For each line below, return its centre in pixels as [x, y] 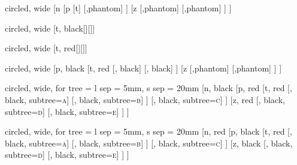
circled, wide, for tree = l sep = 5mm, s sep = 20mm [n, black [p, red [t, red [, [148, 88]
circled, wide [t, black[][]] [50, 28]
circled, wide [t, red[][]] [46, 48]
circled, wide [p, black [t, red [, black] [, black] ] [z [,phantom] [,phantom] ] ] [143, 68]
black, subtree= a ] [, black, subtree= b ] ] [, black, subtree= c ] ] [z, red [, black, [145, 99]
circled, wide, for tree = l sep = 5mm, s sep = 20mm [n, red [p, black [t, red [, [148, 131]
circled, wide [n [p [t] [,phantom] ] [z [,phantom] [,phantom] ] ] [118, 8]
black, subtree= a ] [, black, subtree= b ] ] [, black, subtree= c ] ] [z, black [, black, [149, 143]
